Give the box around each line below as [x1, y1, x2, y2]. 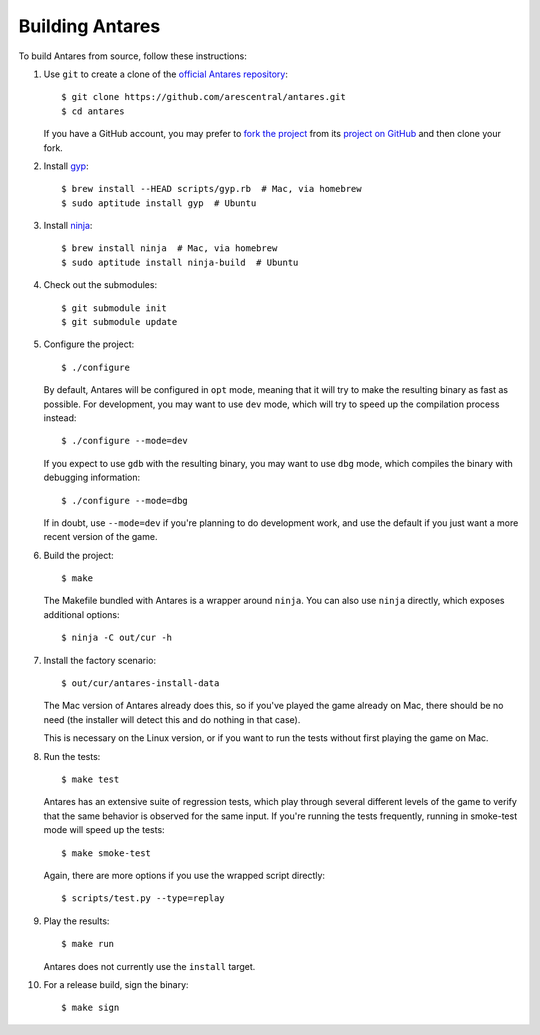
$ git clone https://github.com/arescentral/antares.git [61, 91, 347, 103]
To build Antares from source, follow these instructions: [18, 50, 247, 62]
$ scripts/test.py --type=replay [61, 893, 225, 904]
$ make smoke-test [61, 847, 152, 859]
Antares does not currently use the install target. [43, 960, 256, 972]
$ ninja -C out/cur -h [61, 632, 173, 644]
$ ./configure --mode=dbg [61, 495, 189, 506]
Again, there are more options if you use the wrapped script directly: [43, 869, 325, 881]
